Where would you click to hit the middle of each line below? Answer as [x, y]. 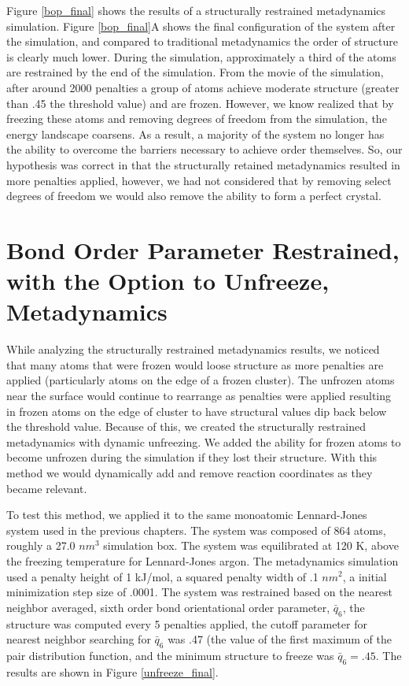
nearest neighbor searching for [79, 639]
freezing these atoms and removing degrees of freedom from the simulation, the [197, 119]
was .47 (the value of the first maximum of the [280, 639]
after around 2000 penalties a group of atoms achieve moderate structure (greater [203, 87]
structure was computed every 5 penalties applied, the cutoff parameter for [187, 623]
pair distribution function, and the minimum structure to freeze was [170, 655]
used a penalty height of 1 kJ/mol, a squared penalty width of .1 [162, 576]
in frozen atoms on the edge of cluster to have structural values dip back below [197, 411]
